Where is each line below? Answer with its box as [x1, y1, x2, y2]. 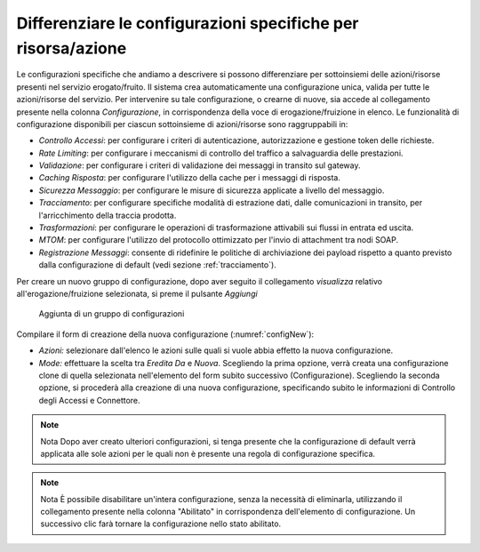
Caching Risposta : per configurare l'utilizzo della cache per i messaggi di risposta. [38, 172, 341, 183]
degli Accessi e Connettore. [38, 395, 141, 405]
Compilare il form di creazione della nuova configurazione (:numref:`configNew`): [16, 329, 315, 340]
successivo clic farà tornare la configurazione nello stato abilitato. [40, 518, 282, 529]
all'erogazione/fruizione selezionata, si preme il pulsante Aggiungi [16, 288, 258, 299]
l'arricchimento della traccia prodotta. [38, 210, 177, 220]
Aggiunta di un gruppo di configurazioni [38, 308, 185, 319]
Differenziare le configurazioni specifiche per [16, 13, 359, 33]
